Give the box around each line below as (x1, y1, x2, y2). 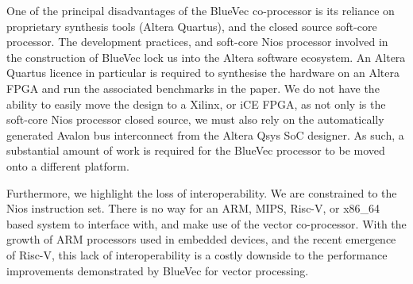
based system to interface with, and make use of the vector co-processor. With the (6, 215, 407, 232)
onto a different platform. (6, 157, 129, 174)
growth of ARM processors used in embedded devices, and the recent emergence (6, 231, 396, 248)
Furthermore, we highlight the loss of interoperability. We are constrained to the (6, 184, 397, 201)
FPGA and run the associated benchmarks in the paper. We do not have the (6, 79, 380, 96)
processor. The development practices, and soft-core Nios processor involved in (6, 33, 388, 50)
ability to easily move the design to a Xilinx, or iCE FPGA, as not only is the (6, 95, 386, 112)
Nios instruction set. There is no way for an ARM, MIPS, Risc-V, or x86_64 (6, 200, 380, 217)
